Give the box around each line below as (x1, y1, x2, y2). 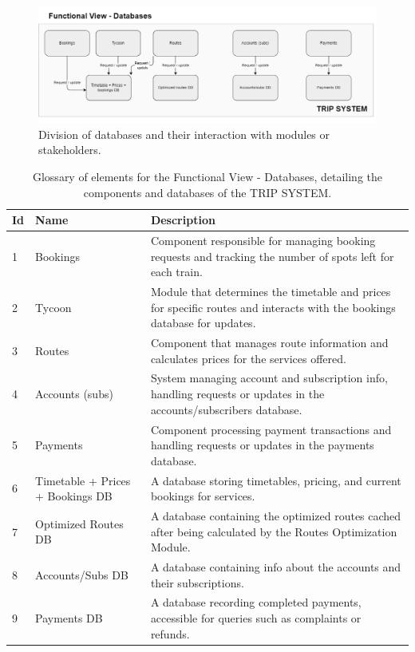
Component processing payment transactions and (150, 421, 392, 437)
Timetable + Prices (35, 472, 131, 488)
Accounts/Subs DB (35, 566, 128, 583)
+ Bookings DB (35, 488, 113, 504)
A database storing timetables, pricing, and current (150, 472, 401, 488)
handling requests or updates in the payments (150, 437, 374, 453)
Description (150, 211, 215, 228)
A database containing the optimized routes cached (150, 507, 401, 524)
